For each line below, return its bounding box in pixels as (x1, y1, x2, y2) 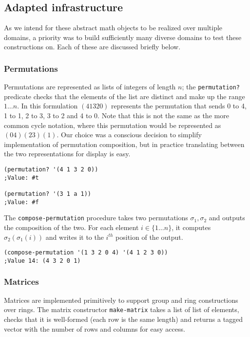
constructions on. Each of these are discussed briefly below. (4, 42, 181, 52)
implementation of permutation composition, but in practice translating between (4, 139, 245, 149)
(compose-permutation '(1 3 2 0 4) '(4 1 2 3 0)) (4, 249, 168, 256)
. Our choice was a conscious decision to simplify (57, 129, 202, 140)
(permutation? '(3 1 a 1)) (4, 190, 91, 197)
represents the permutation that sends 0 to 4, (111, 101, 247, 111)
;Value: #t (4, 174, 39, 181)
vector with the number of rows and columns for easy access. (4, 323, 185, 334)
